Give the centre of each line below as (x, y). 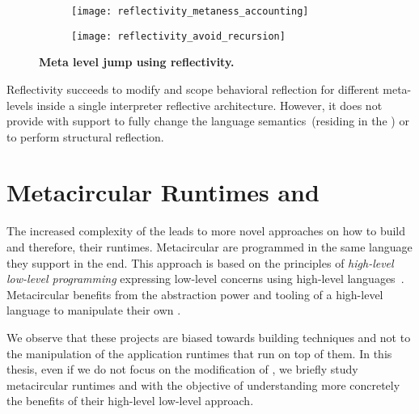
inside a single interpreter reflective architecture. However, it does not (209, 105)
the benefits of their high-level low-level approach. (130, 401)
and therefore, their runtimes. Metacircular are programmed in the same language (209, 247)
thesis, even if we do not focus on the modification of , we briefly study (182, 369)
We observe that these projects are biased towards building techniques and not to (209, 337)
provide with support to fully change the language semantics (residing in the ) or (208, 121)
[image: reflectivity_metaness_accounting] (190, 11)
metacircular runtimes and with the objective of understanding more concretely (203, 384)
